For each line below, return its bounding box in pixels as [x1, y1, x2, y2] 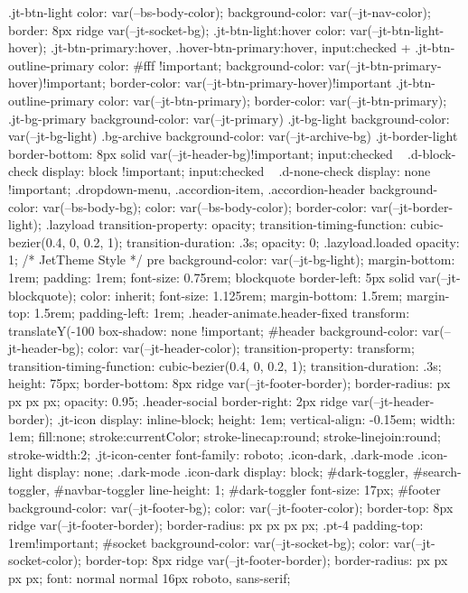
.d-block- [407, 144, 456, 162]
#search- [412, 462, 462, 481]
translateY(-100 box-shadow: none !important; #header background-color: [8, 320, 418, 339]
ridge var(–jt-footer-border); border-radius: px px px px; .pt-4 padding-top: [8, 515, 424, 534]
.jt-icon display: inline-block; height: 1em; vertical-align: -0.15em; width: [57, 409, 455, 428]
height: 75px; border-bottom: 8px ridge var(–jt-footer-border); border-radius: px [8, 374, 451, 393]
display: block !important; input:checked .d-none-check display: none [42, 162, 431, 181]
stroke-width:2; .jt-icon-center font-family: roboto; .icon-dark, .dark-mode [8, 444, 414, 463]
